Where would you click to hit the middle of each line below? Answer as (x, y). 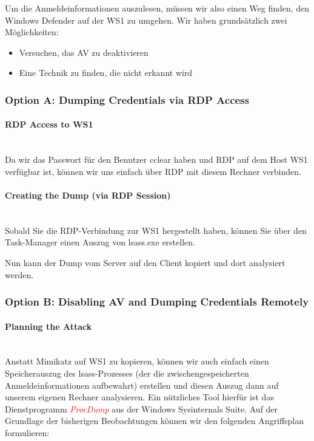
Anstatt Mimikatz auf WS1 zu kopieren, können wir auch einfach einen (137, 361)
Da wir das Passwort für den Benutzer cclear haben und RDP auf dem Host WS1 (156, 159)
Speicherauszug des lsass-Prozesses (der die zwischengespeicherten (127, 373)
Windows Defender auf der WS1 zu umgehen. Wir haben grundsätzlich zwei (146, 20)
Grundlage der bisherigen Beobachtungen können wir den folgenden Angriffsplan (155, 421)
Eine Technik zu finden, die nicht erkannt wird (106, 73)
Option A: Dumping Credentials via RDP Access (127, 99)
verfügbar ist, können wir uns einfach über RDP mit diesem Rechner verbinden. (153, 171)
